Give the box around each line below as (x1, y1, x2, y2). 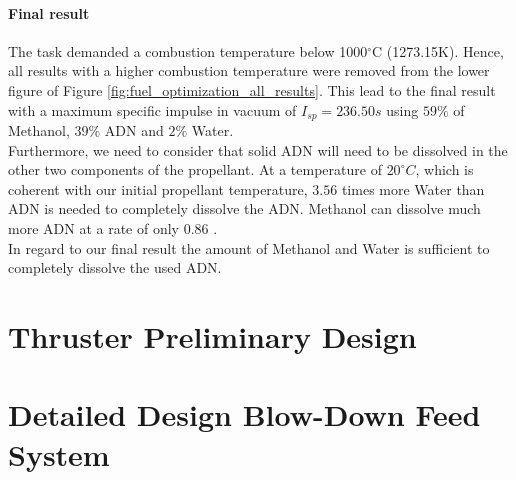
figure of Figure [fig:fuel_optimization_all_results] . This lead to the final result (8, 79, 496, 100)
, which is (415, 159, 474, 180)
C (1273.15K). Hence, (371, 40, 504, 61)
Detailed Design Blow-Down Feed (8, 394, 481, 435)
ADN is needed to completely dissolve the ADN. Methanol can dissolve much (8, 198, 481, 219)
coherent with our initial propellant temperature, (8, 178, 308, 199)
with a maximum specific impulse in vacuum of (8, 99, 297, 120)
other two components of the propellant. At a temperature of (8, 159, 382, 180)
